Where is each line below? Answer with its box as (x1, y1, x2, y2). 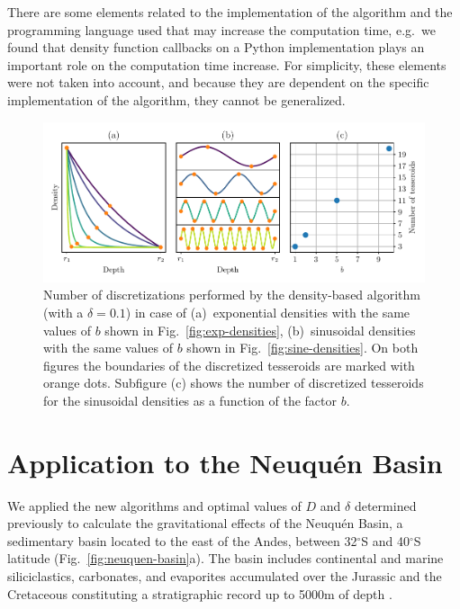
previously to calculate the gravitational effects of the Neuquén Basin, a (7, 514, 403, 533)
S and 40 (361, 531, 410, 550)
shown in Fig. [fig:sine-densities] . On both (186, 338, 419, 357)
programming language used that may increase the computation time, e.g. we (7, 20, 436, 39)
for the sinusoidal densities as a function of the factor (43, 390, 337, 409)
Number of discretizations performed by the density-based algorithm (43, 285, 420, 304)
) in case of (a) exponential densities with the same (125, 303, 410, 321)
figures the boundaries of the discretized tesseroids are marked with (43, 355, 415, 374)
